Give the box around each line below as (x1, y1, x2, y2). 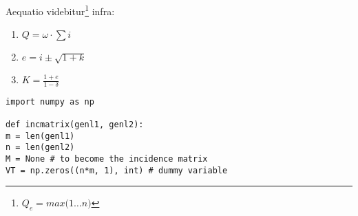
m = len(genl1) (6, 131, 75, 141)
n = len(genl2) (6, 142, 75, 153)
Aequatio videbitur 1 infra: (6, 2, 115, 18)
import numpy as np (6, 96, 94, 107)
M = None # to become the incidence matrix (6, 154, 208, 164)
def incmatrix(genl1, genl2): (6, 120, 144, 130)
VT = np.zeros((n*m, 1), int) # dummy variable (6, 165, 228, 175)
